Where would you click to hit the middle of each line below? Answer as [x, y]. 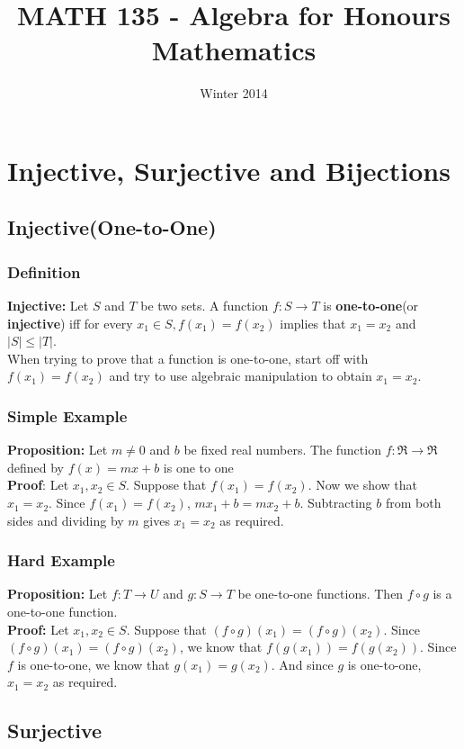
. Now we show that [363, 485]
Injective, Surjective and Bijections [229, 170]
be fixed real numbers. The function [282, 450]
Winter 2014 [234, 93]
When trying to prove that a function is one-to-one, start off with [188, 358]
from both [413, 503]
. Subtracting [336, 503]
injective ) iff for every [70, 323]
